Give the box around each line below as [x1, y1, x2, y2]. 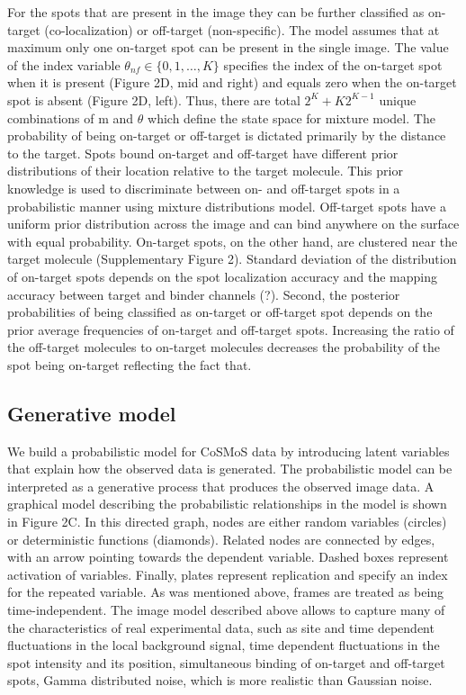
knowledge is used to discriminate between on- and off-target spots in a [7, 178, 400, 197]
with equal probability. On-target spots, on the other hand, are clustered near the [7, 231, 458, 250]
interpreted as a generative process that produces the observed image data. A [7, 476, 435, 495]
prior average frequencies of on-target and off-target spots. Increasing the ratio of [7, 320, 454, 338]
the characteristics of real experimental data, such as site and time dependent [7, 618, 435, 636]
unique [379, 90, 417, 109]
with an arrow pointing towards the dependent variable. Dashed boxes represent [7, 547, 449, 566]
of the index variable [7, 55, 121, 74]
